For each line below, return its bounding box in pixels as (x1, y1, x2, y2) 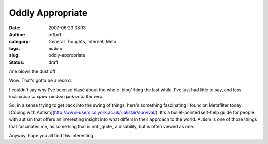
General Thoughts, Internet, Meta (48, 39, 117, 45)
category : (9, 39, 30, 45)
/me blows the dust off (9, 68, 56, 74)
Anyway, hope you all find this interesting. (9, 133, 95, 139)
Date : (9, 25, 21, 31)
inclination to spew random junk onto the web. (9, 94, 104, 99)
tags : (9, 45, 20, 51)
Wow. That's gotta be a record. (9, 77, 72, 84)
